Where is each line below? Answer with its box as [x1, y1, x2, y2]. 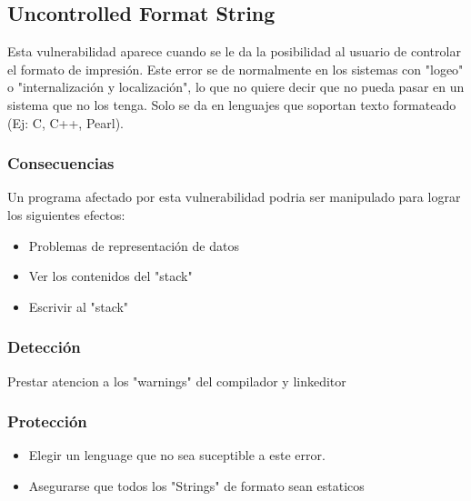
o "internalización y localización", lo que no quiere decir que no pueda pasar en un [7, 77, 465, 96]
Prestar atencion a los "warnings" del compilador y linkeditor [7, 371, 346, 390]
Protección [7, 410, 87, 433]
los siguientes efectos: [7, 205, 125, 224]
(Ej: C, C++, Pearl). [7, 113, 125, 132]
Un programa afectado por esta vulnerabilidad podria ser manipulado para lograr [7, 187, 461, 206]
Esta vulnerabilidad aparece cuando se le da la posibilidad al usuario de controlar [7, 42, 461, 61]
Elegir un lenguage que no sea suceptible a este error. [28, 446, 326, 465]
